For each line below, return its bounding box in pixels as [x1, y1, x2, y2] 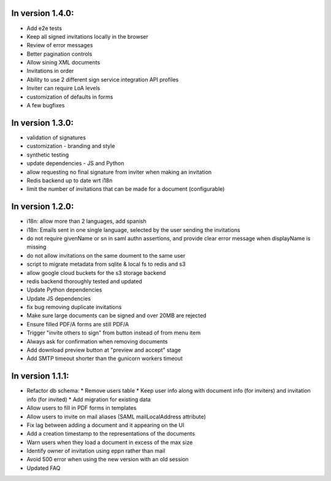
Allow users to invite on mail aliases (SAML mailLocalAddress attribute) [26, 413, 207, 420]
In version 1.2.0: [11, 201, 74, 212]
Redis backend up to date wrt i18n [26, 177, 113, 184]
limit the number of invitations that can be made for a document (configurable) [26, 185, 225, 193]
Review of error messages [26, 42, 93, 49]
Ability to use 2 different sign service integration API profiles [26, 75, 179, 83]
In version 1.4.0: [11, 8, 74, 18]
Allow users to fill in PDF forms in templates [26, 404, 137, 412]
